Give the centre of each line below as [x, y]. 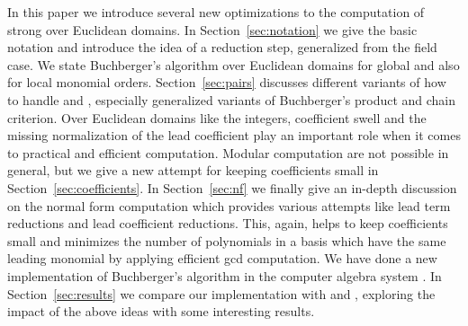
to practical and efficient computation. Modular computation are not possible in [228, 152]
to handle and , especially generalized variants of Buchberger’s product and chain [232, 99]
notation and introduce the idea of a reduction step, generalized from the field [222, 47]
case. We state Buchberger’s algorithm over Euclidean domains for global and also [234, 64]
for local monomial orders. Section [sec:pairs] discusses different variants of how [227, 82]
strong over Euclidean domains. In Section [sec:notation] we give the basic [212, 29]
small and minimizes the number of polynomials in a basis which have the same [227, 240]
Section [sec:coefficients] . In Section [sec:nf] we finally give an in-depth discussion [232, 187]
